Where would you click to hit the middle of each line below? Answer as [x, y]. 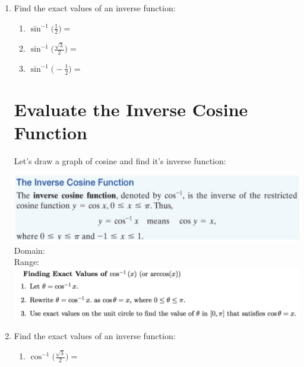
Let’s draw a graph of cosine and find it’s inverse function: [120, 161]
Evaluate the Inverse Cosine [131, 109]
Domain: [29, 250]
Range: [26, 262]
